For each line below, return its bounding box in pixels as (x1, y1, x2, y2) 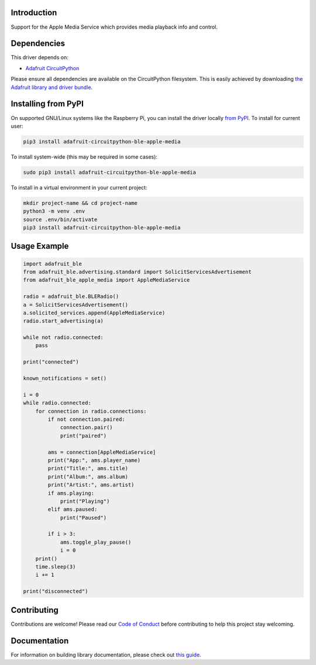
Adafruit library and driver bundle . (11, 84, 93, 91)
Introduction (11, 8, 57, 18)
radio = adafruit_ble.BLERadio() (23, 293, 119, 300)
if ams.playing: (47, 489, 95, 496)
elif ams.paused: (47, 506, 98, 513)
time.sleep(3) (35, 564, 76, 570)
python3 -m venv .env (23, 208, 85, 215)
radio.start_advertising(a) (23, 318, 104, 324)
